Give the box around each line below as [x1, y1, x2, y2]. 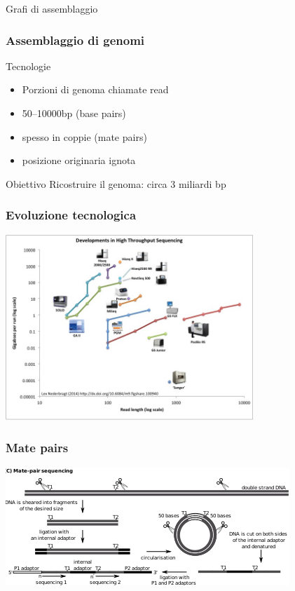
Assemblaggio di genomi [6, 31, 145, 48]
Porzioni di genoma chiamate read [22, 82, 169, 97]
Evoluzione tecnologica [6, 206, 137, 224]
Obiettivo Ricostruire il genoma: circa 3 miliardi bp [6, 176, 226, 191]
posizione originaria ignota [22, 153, 136, 168]
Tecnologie [6, 58, 51, 73]
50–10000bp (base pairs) [22, 106, 126, 120]
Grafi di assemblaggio [6, 1, 98, 15]
